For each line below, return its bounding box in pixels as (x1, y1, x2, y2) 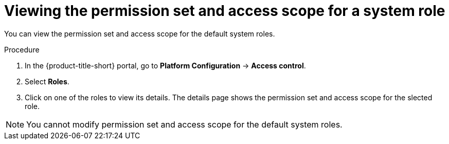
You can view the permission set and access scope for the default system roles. (4, 29, 275, 38)
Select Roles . (25, 77, 69, 86)
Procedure (4, 45, 40, 54)
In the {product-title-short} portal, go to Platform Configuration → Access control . (25, 61, 306, 70)
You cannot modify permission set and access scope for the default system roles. (26, 119, 343, 130)
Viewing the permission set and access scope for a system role (4, 2, 445, 20)
